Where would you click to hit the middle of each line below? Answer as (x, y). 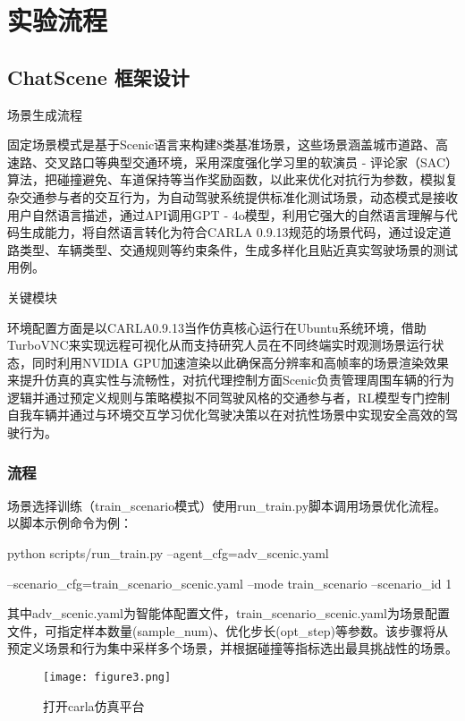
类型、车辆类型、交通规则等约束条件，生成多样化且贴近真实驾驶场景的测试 (238, 249)
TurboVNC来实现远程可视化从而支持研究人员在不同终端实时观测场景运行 (220, 345)
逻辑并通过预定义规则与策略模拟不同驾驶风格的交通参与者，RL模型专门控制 (229, 397)
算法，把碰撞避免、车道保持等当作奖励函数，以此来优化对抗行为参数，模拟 (226, 179)
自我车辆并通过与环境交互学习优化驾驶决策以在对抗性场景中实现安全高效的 (226, 415)
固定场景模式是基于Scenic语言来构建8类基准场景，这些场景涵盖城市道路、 (222, 144)
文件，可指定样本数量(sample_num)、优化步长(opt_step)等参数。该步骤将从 (228, 630)
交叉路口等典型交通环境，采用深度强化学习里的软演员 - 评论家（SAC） (251, 161)
